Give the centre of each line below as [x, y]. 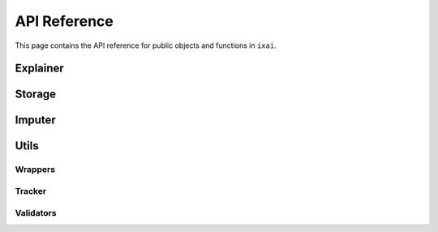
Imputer [35, 120]
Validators [36, 213]
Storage [36, 95]
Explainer [39, 69]
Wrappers [35, 170]
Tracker [31, 191]
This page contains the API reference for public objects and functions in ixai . [146, 45]
